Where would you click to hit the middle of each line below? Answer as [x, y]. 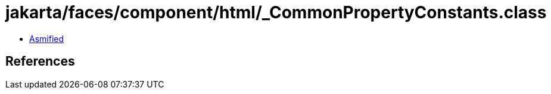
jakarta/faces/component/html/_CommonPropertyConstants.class [276, 12]
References [40, 61]
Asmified [47, 38]
